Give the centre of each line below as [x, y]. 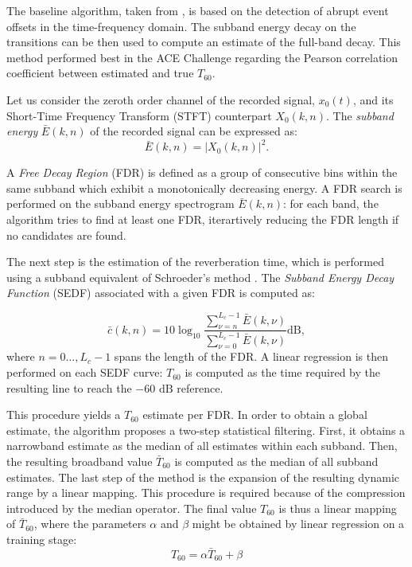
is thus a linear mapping [338, 508]
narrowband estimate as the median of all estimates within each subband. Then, [202, 446]
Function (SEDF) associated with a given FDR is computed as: [161, 293]
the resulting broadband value [80, 461]
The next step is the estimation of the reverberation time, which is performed [195, 262]
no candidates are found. [66, 235]
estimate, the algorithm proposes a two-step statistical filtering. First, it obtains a [206, 430]
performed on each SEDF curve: [85, 372]
